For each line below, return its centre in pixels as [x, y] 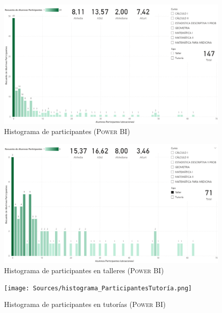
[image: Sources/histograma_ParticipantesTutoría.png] [98, 288]
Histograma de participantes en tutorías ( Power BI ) [85, 304]
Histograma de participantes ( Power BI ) [67, 131]
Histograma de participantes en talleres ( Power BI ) [84, 270]
